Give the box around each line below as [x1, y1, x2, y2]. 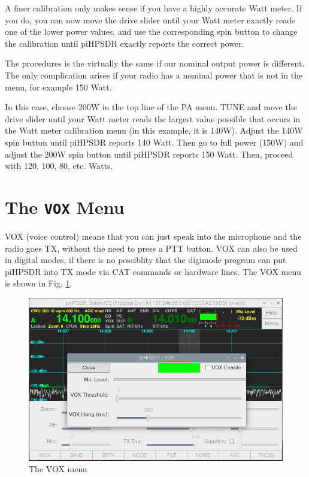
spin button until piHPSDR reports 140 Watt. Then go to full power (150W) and [5, 135, 304, 148]
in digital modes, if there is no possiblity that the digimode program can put [5, 253, 286, 266]
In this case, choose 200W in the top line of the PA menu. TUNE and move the [5, 101, 297, 113]
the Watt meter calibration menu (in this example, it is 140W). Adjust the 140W [5, 124, 303, 137]
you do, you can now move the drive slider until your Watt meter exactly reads [5, 13, 295, 26]
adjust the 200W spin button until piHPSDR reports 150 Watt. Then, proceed [5, 147, 293, 160]
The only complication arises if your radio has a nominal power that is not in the [5, 68, 303, 81]
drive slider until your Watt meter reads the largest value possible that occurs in [5, 112, 301, 125]
